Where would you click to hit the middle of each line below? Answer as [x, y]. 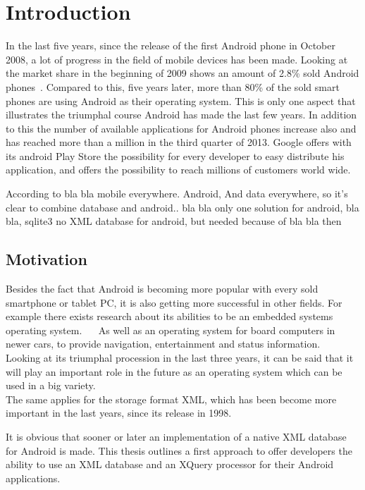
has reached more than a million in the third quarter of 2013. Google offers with [179, 142]
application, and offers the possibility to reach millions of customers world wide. [178, 170]
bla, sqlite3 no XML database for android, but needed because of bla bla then [174, 221]
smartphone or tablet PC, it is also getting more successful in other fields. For [174, 302]
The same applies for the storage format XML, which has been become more [171, 399]
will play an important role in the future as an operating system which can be [174, 371]
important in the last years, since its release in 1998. [119, 413]
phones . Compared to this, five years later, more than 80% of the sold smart [173, 86]
